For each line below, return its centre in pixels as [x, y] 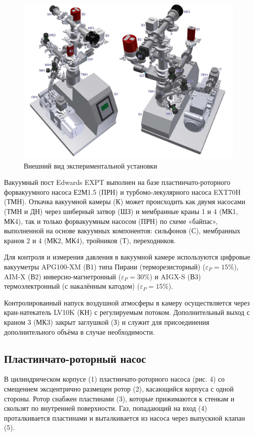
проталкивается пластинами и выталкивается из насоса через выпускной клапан [125, 417]
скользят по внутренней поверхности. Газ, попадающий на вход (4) [106, 408]
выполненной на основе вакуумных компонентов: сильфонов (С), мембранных [122, 231]
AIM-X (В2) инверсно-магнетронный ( [63, 276]
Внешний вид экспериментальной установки [91, 165]
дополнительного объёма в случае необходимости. [80, 331]
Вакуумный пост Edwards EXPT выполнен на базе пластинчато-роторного [117, 182]
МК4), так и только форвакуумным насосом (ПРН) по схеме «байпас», [111, 221]
